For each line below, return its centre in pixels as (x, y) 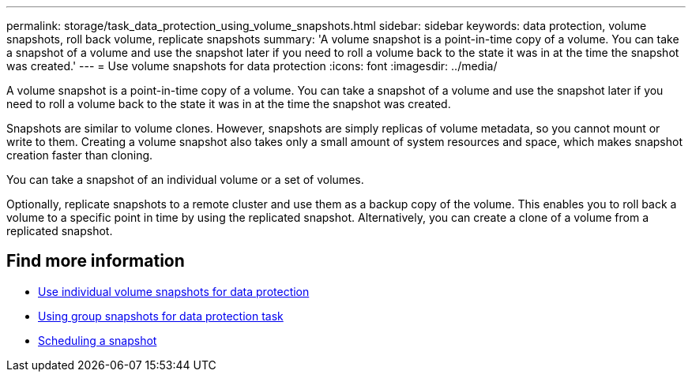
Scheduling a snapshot (98, 340)
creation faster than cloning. (80, 155)
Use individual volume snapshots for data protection (174, 291)
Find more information (96, 261)
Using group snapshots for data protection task (161, 316)
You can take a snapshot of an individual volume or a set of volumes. (185, 180)
